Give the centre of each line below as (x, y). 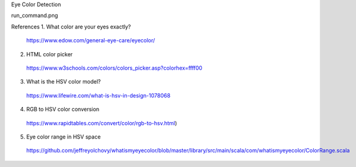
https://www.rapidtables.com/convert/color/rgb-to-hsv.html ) (102, 123)
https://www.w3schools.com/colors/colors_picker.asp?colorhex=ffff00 (114, 68)
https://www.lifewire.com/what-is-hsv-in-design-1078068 (98, 95)
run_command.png (35, 16)
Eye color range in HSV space (63, 137)
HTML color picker (50, 54)
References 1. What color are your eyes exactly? (71, 27)
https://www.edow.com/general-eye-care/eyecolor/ (91, 41)
